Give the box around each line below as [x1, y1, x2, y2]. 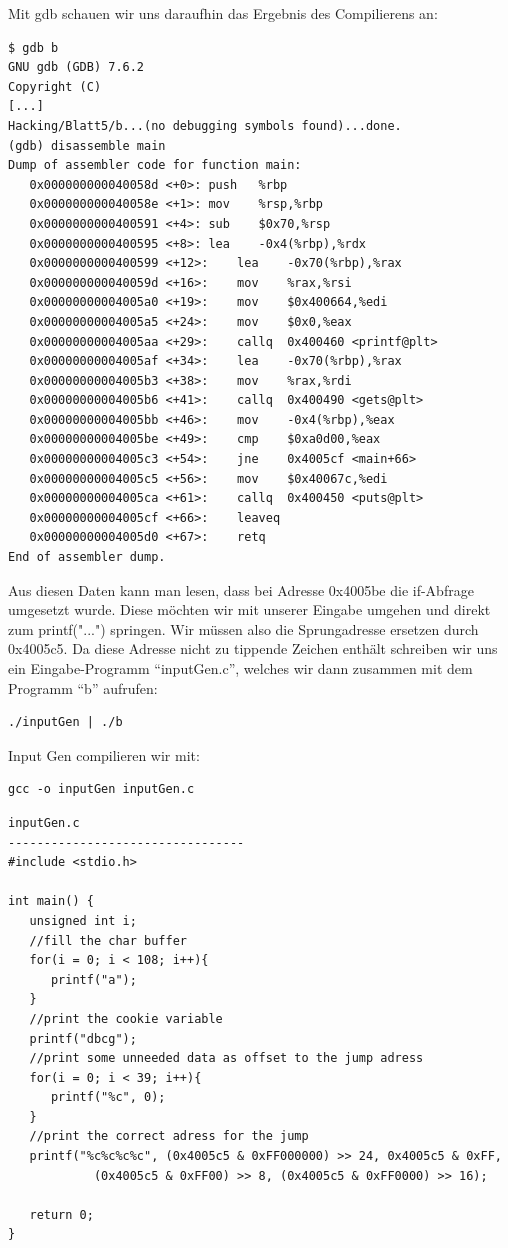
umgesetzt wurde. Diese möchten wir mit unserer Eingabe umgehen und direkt [8, 599, 491, 620]
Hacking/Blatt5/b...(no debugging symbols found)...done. [8, 118, 402, 133]
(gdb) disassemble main [8, 138, 166, 153]
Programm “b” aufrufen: [8, 677, 158, 698]
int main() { [8, 894, 94, 909]
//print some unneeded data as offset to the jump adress [29, 1051, 424, 1066]
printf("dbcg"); [29, 1031, 137, 1046]
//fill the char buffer [29, 933, 187, 948]
